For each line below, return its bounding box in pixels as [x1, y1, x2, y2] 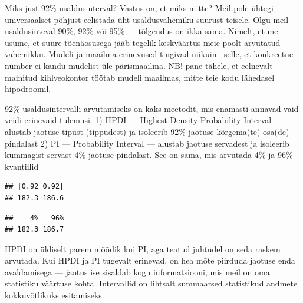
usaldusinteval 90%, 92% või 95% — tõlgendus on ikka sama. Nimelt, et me [5, 25, 278, 37]
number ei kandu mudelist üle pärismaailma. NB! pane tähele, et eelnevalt [5, 59, 273, 71]
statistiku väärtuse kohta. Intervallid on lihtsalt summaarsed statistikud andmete [5, 277, 298, 289]
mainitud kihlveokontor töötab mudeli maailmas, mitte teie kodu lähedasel [5, 71, 275, 83]
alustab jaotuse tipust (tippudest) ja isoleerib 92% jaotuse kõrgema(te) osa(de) [5, 125, 289, 137]
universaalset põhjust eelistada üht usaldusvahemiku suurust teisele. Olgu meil [5, 13, 289, 25]
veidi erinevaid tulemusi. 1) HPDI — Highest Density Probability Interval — [5, 114, 282, 126]
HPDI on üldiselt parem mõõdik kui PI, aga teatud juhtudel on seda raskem [5, 242, 281, 255]
